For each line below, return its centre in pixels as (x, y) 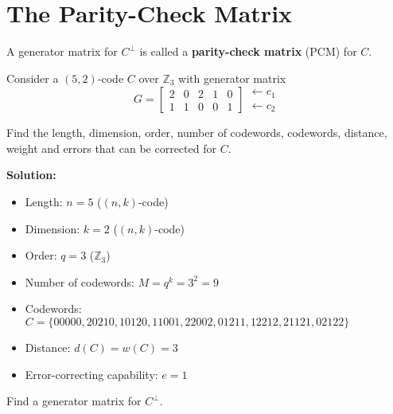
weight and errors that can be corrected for (111, 148)
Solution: (31, 175)
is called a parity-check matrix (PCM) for (248, 51)
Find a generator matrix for (74, 401)
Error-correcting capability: (91, 374)
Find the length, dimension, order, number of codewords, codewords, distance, (197, 133)
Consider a (33, 78)
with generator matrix (232, 78)
